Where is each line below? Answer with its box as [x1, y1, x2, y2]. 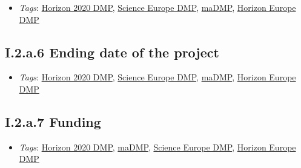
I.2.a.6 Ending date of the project [5, 42, 219, 61]
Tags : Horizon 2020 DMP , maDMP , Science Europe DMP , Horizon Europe [19, 140, 296, 153]
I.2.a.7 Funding [5, 112, 101, 131]
